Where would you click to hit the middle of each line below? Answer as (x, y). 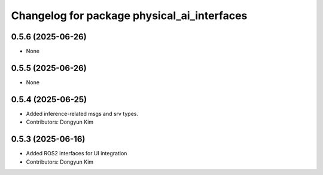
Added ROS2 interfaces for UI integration (77, 153)
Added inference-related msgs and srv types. (82, 113)
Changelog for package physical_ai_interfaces (129, 16)
